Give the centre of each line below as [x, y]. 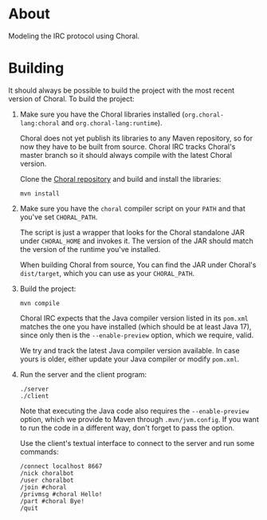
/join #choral [43, 487]
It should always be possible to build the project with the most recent [122, 90]
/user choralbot [47, 480]
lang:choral [39, 123]
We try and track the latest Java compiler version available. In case [130, 350]
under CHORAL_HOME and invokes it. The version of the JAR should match [136, 241]
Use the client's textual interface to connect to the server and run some [137, 443]
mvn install [39, 193]
